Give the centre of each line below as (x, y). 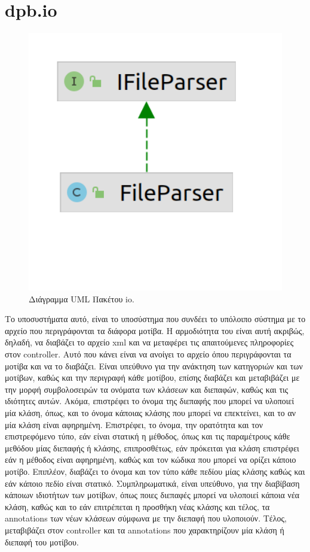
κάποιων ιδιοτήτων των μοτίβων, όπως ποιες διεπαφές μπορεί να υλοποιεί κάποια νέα (152, 495)
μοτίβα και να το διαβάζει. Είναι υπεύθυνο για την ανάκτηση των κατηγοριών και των (154, 366)
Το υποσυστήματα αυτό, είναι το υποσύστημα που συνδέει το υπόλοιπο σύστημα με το (155, 319)
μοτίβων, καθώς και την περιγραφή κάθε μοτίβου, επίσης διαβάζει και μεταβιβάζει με (152, 377)
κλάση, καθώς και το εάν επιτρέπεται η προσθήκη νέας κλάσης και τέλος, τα (137, 506)
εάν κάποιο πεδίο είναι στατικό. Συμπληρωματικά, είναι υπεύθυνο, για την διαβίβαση (152, 483)
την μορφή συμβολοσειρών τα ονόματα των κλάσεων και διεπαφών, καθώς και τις (147, 389)
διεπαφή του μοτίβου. (42, 542)
